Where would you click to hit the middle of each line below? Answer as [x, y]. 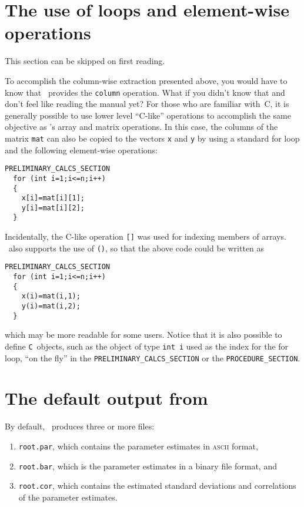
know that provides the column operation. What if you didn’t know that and [145, 92]
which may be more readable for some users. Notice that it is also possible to [143, 335]
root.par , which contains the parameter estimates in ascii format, [138, 446]
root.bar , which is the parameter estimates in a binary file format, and [148, 466]
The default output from [106, 398]
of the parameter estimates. [68, 497]
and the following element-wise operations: [81, 150]
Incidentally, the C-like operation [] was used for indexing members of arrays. [146, 236]
